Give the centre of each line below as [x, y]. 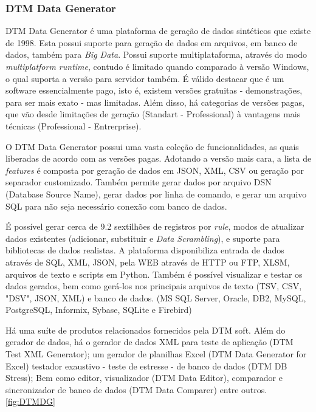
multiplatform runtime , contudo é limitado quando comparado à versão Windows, [157, 66]
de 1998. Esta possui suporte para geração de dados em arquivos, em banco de [152, 42]
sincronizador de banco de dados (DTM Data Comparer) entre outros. [136, 389]
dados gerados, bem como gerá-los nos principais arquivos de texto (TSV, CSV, [154, 286]
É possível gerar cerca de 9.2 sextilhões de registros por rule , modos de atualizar [155, 226]
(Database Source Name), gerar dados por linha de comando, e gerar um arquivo [156, 194]
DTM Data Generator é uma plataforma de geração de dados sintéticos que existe [158, 31]
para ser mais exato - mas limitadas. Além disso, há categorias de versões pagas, [155, 102]
